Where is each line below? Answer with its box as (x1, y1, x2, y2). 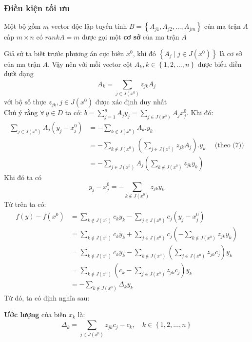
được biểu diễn (197, 59, 242, 69)
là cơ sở (219, 48, 242, 58)
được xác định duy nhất (95, 97, 167, 107)
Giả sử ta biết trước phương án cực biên (4, 48, 124, 58)
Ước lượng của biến (4, 309, 67, 319)
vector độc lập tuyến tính (51, 21, 127, 31)
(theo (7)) (214, 141, 244, 149)
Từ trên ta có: (4, 199, 46, 209)
